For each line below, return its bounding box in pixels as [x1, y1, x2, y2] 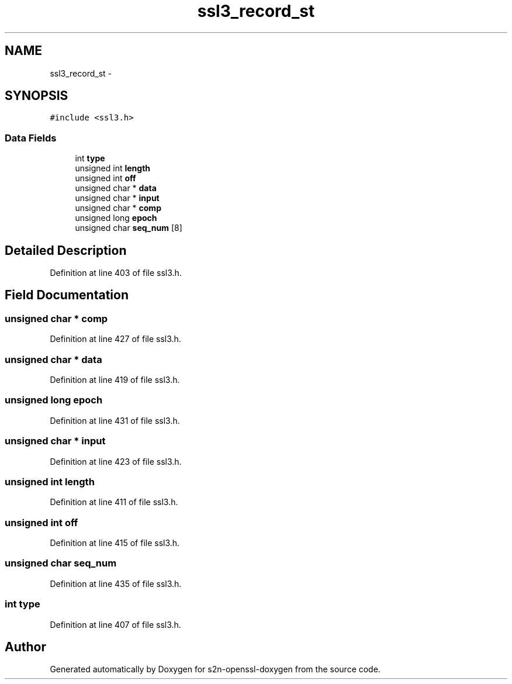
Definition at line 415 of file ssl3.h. [50, 538, 180, 548]
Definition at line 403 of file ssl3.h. [50, 268, 182, 278]
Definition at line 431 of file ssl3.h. [50, 415, 180, 426]
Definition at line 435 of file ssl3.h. [50, 578, 182, 589]
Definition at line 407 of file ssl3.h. [50, 619, 181, 630]
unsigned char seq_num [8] [75, 223, 182, 233]
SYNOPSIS [5, 88, 68, 103]
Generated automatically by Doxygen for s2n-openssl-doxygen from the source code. [50, 664, 380, 675]
